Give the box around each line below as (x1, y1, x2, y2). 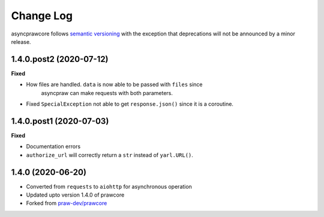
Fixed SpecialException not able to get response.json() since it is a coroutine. (26, 100, 234, 108)
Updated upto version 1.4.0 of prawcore (26, 191, 125, 198)
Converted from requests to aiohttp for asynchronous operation (26, 183, 192, 190)
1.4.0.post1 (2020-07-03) (11, 116, 109, 126)
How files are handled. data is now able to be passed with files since (26, 81, 203, 88)
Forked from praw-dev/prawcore (26, 200, 107, 207)
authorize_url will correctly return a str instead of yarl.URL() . (26, 151, 193, 159)
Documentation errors (26, 143, 81, 150)
